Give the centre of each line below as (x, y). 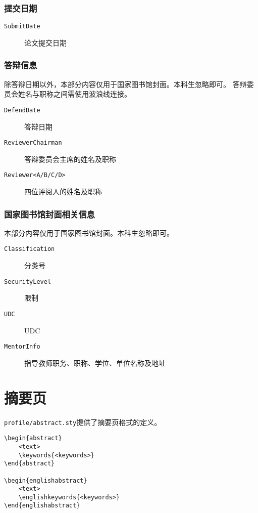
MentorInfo (22, 347)
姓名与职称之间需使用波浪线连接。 (74, 94)
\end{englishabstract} (42, 506)
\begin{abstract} (33, 438)
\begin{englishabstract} (46, 480)
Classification (30, 249)
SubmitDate (22, 27)
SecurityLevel (28, 282)
